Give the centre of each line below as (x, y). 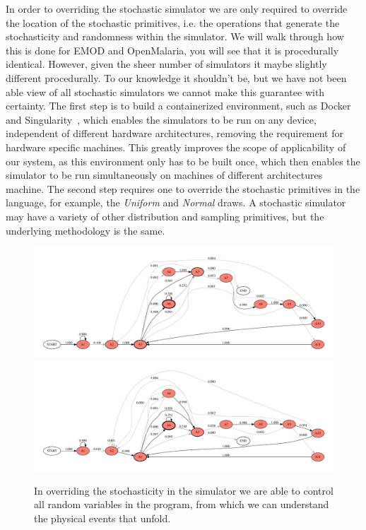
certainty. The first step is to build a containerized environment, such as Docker (178, 106)
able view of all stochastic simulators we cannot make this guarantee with (165, 92)
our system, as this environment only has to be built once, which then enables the (183, 161)
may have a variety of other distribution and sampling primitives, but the (165, 216)
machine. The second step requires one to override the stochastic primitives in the (183, 188)
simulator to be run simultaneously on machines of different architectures (164, 175)
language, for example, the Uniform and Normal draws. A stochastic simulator (176, 202)
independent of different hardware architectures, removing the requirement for (175, 133)
